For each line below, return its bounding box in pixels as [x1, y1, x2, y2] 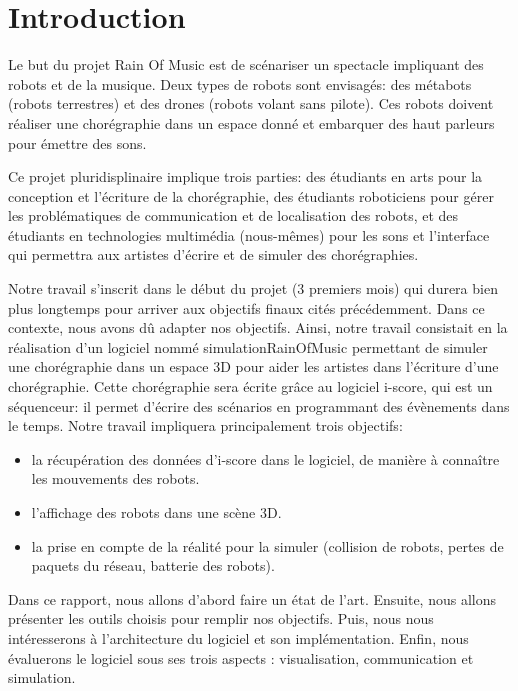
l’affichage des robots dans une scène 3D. [31, 502, 282, 522]
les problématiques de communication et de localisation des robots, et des [8, 205, 459, 226]
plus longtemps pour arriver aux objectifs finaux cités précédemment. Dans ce [8, 297, 485, 318]
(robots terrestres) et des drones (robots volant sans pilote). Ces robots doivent [8, 93, 494, 114]
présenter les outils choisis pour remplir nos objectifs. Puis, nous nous [8, 608, 434, 629]
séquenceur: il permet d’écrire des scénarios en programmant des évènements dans [8, 395, 510, 416]
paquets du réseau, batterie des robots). [31, 555, 275, 576]
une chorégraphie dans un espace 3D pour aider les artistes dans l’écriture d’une [8, 356, 499, 377]
